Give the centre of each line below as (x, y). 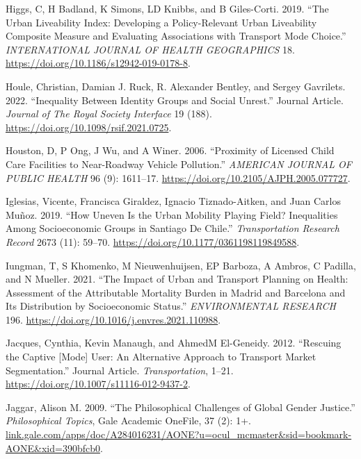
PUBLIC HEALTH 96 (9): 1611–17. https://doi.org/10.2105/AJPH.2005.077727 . (178, 177)
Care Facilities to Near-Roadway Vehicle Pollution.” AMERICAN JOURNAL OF (179, 164)
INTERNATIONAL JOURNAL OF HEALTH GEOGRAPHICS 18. (150, 49)
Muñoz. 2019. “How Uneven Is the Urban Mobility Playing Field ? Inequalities (172, 214)
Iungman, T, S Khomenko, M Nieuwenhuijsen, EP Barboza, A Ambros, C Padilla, (181, 265)
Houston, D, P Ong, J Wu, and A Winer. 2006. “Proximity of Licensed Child (170, 150)
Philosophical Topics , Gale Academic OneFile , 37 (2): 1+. (128, 420)
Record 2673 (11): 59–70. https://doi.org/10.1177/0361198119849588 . (153, 241)
